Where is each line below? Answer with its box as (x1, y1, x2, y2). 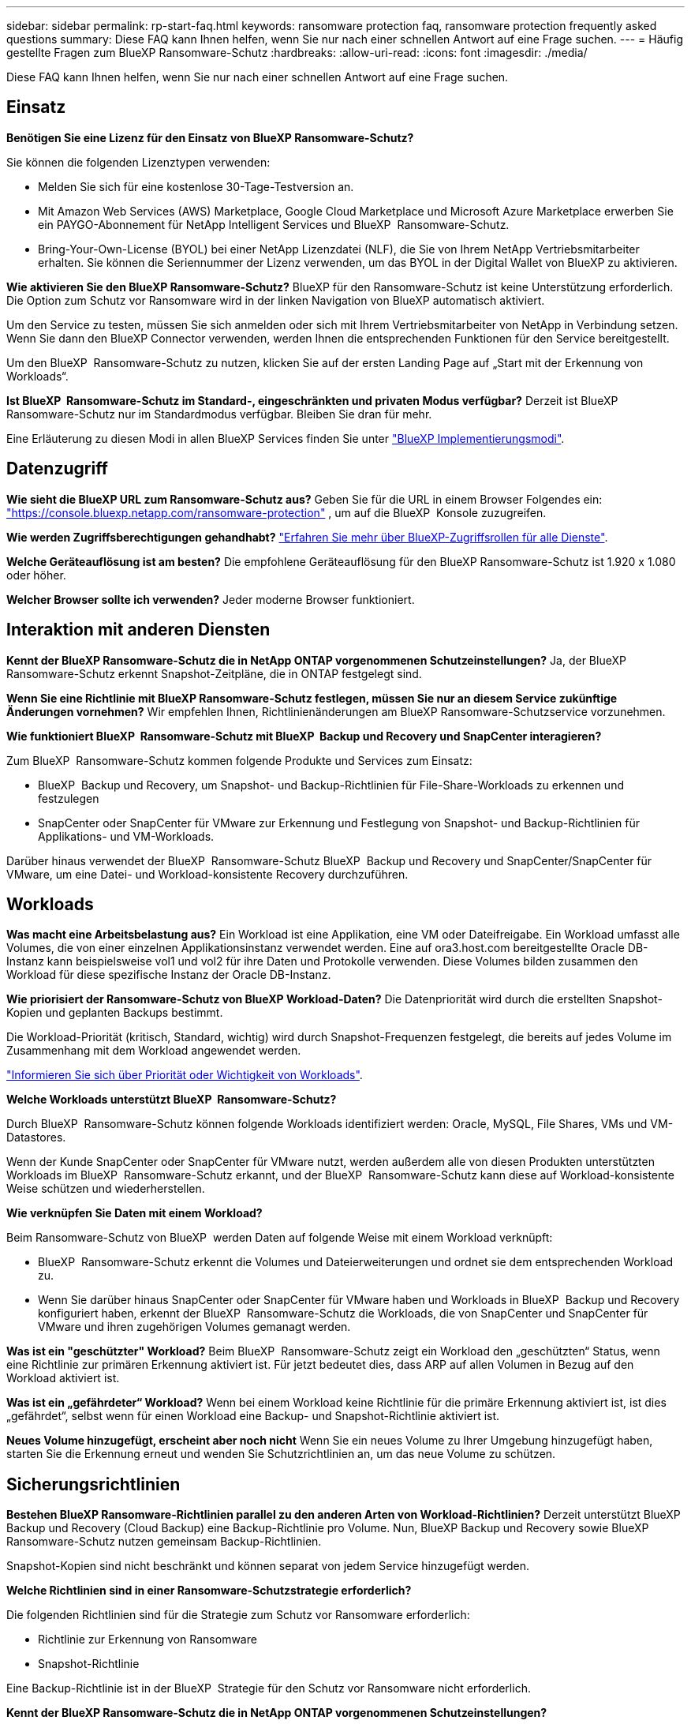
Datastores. (6, 1130, 66, 1145)
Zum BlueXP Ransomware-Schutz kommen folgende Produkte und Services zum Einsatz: (6, 753, 472, 767)
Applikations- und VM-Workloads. (38, 829, 215, 843)
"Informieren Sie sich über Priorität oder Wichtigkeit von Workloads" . (6, 1068, 363, 1082)
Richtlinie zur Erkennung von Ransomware (38, 1632, 257, 1647)
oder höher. (6, 568, 66, 582)
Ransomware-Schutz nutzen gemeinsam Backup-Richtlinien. (6, 1535, 322, 1549)
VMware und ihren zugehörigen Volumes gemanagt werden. (38, 1320, 351, 1334)
